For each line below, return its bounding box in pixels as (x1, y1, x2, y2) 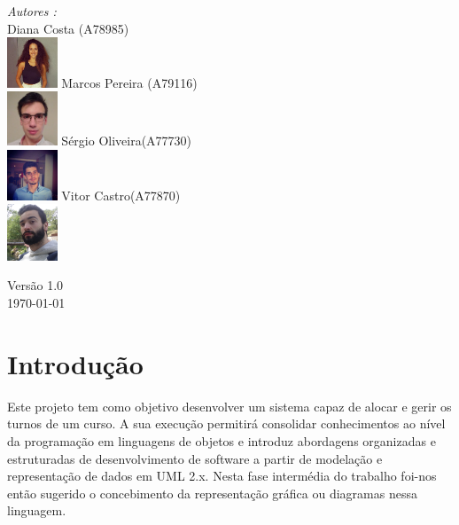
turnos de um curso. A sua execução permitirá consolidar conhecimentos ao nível (7, 414, 446, 433)
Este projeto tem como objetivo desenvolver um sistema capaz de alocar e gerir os (7, 396, 452, 415)
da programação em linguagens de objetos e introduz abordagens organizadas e (7, 431, 436, 450)
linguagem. (7, 501, 66, 520)
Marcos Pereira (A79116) (61, 73, 198, 91)
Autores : (7, 2, 57, 20)
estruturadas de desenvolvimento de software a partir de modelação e (7, 449, 383, 467)
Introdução (7, 345, 144, 381)
